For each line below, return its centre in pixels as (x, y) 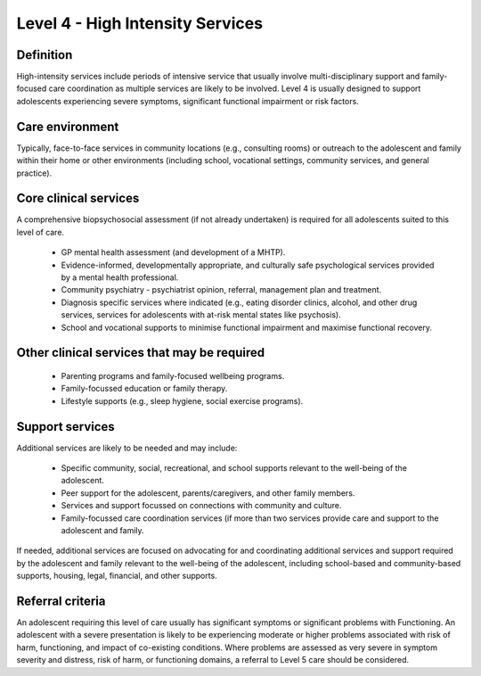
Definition (45, 55)
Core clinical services (78, 198)
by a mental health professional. (120, 277)
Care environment (68, 126)
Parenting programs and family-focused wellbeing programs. (173, 375)
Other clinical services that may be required (141, 353)
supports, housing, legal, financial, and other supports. (117, 576)
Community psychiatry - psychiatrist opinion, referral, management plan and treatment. (221, 290)
